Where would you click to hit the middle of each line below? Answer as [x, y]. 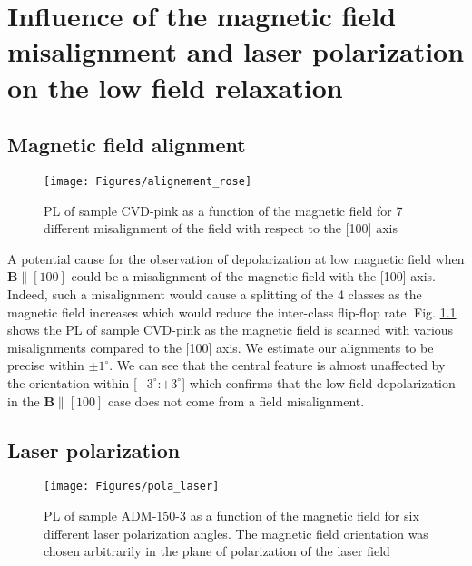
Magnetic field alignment [127, 145]
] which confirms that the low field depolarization [319, 382]
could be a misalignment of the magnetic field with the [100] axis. [253, 276]
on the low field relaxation [175, 87]
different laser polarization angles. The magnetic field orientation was [236, 533]
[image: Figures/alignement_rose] [148, 181]
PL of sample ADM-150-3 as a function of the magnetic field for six [231, 515]
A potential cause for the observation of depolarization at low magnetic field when [236, 258]
